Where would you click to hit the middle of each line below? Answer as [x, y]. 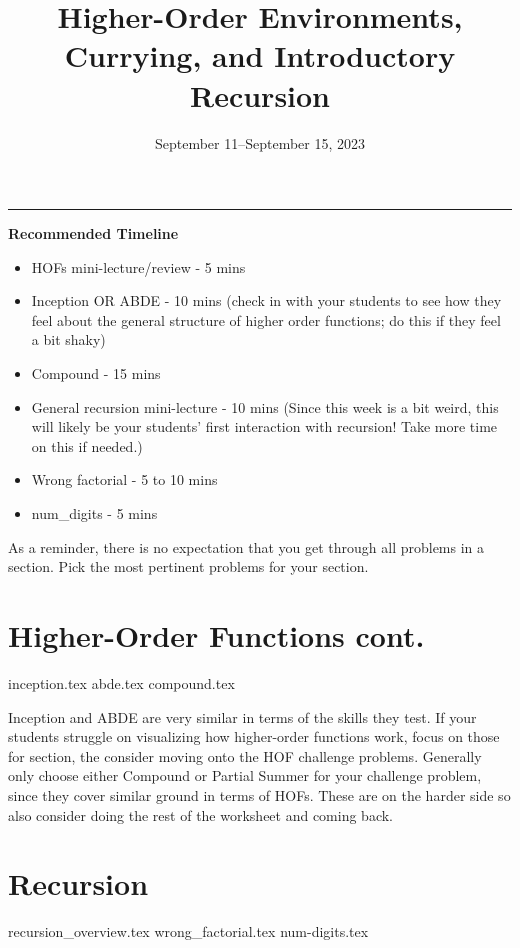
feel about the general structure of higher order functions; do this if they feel [266, 319]
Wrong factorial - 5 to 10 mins [124, 479]
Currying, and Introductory [260, 55]
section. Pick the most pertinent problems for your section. [188, 566]
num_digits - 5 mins [94, 513]
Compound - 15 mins [96, 373]
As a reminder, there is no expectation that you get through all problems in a [246, 546]
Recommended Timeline [93, 233]
